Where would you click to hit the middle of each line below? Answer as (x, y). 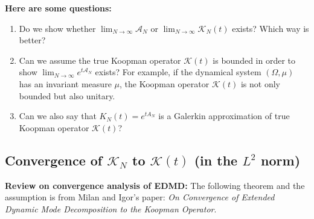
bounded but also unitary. (67, 95)
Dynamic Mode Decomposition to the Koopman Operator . (111, 208)
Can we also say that (58, 116)
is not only (260, 83)
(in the (216, 160)
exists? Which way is (271, 28)
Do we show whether (57, 28)
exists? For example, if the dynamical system (178, 72)
